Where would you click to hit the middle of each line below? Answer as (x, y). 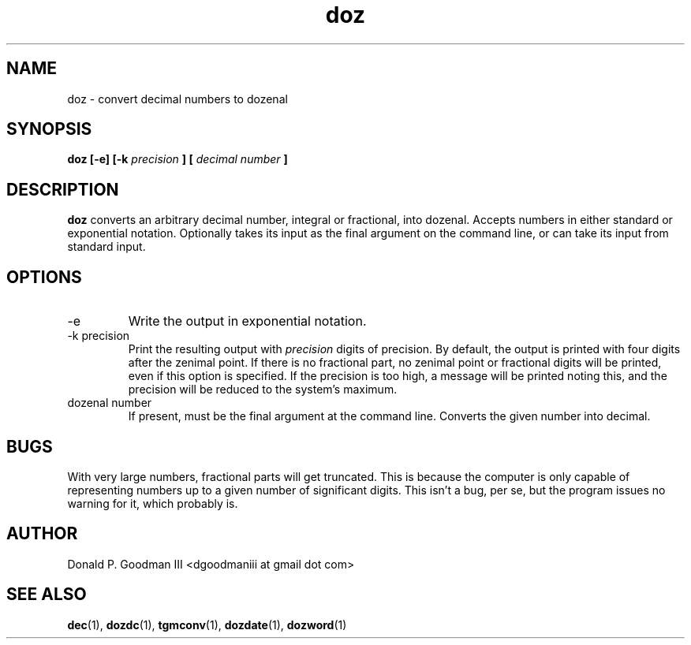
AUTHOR (42, 534)
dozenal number (110, 403)
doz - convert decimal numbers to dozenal (177, 99)
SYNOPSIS (49, 129)
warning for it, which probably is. (153, 503)
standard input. (106, 247)
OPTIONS (44, 277)
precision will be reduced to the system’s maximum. (263, 390)
